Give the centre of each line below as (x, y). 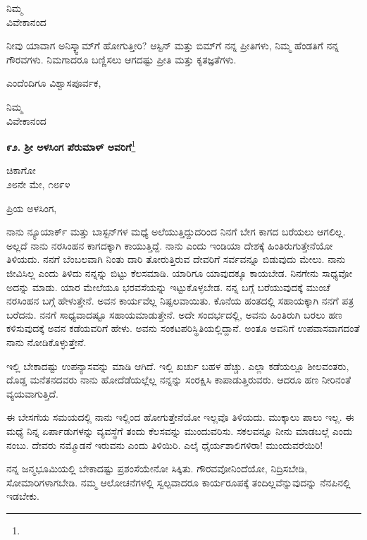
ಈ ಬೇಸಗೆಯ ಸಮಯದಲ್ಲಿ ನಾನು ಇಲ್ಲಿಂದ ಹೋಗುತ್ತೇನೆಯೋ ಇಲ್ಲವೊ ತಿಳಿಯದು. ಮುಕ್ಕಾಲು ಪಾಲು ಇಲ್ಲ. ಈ (180, 417)
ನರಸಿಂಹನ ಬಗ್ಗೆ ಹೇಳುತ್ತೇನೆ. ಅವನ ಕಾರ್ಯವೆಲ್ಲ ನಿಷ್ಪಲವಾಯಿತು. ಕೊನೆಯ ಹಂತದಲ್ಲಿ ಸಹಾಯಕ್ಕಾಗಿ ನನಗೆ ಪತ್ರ (180, 301)
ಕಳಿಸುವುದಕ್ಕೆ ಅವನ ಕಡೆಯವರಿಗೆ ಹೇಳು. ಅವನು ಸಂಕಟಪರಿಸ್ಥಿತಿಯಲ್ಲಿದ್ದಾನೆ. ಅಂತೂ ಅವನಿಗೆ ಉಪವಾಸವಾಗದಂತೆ (183, 328)
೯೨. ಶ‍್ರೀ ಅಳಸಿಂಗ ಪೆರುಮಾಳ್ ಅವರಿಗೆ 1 (71, 146)
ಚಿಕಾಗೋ (21, 170)
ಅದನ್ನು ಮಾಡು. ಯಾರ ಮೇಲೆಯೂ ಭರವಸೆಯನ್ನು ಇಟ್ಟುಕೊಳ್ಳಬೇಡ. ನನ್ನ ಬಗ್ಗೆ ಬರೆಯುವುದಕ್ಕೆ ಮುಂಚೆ (168, 287)
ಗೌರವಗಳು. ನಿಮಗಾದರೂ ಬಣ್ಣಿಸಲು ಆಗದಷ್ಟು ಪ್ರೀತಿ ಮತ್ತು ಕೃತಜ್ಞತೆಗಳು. (122, 59)
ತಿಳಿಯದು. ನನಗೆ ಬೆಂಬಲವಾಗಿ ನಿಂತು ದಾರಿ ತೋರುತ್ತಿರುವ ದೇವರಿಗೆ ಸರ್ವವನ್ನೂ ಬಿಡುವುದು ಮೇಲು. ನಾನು (176, 259)
